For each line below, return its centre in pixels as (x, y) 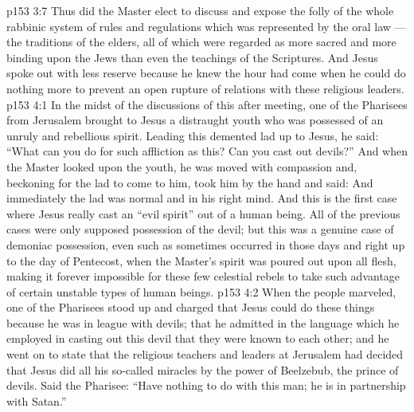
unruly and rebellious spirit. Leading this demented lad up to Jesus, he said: (193, 135)
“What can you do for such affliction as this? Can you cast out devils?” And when (207, 151)
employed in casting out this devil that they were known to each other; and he (198, 338)
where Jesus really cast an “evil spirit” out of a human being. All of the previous (203, 213)
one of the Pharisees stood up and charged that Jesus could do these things (191, 307)
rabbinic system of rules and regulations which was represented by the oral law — (206, 26)
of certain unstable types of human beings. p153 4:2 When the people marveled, (201, 291)
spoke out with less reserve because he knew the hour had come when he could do (206, 73)
